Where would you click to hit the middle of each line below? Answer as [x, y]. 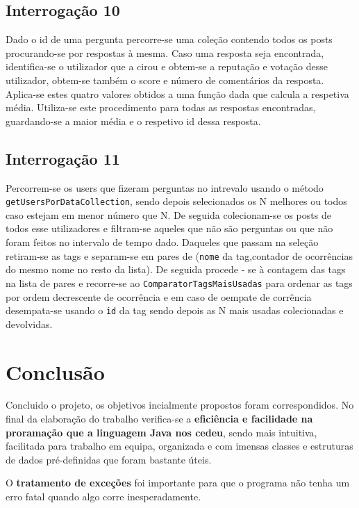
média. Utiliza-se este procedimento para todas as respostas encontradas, [161, 107]
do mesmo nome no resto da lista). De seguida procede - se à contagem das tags [176, 269]
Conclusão [55, 371]
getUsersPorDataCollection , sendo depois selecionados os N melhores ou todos [176, 201]
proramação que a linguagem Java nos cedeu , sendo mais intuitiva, [161, 432]
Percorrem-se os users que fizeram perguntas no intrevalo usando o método [165, 187]
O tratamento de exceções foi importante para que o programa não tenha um [178, 483]
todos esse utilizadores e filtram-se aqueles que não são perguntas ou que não [169, 228]
